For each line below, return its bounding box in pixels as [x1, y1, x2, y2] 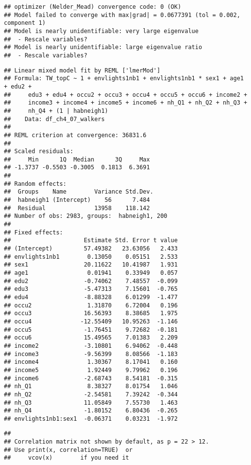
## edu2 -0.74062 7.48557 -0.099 [4, 277, 178, 285]
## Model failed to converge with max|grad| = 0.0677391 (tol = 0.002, [4, 11, 240, 18]
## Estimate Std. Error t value [4, 237, 178, 244]
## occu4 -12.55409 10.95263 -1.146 [4, 318, 178, 325]
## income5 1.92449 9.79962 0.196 [4, 366, 178, 374]
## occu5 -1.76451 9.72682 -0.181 [4, 326, 178, 333]
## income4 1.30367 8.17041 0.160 [4, 358, 178, 366]
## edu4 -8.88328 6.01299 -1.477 [4, 293, 178, 301]
